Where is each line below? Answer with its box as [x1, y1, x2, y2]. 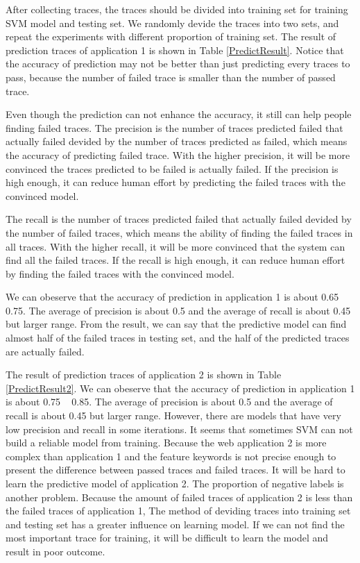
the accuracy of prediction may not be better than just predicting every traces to [6, 56, 350, 71]
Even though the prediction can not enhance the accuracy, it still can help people [6, 107, 352, 121]
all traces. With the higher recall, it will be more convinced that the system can [6, 239, 345, 253]
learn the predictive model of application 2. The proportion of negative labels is [6, 476, 344, 490]
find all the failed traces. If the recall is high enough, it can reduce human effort [6, 253, 345, 267]
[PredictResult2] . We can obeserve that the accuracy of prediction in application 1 [6, 380, 355, 395]
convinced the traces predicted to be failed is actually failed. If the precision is [6, 161, 338, 176]
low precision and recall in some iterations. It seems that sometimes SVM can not [6, 421, 353, 436]
